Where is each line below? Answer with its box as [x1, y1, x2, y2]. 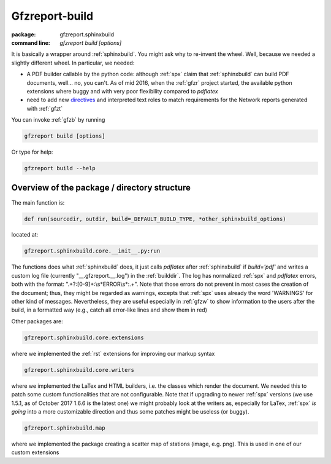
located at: [11, 231, 39, 238]
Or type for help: [11, 148, 53, 156]
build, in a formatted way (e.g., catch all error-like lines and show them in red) [11, 306, 208, 313]
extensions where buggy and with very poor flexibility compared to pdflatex [26, 87, 218, 95]
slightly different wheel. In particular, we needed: [11, 59, 135, 66]
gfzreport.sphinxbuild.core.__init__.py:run [24, 248, 161, 254]
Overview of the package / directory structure [11, 183, 191, 193]
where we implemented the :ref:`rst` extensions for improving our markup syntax [11, 350, 215, 357]
